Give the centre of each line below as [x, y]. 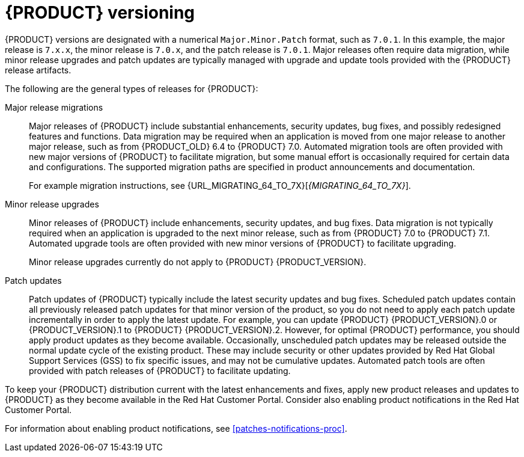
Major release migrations [54, 107]
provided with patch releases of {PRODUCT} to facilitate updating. [160, 370]
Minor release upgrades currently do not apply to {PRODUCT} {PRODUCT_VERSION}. [198, 262]
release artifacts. [38, 70]
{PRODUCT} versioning [100, 13]
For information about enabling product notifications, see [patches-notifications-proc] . [176, 428]
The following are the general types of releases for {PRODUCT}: [132, 88]
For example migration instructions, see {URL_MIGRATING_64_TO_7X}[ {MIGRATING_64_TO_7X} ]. [220, 185]
